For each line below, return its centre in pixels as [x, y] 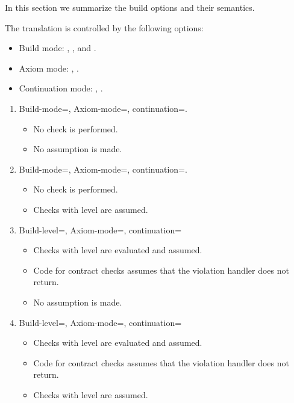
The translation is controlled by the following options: [104, 27]
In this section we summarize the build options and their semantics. [130, 7]
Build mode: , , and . [58, 48]
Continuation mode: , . [61, 88]
